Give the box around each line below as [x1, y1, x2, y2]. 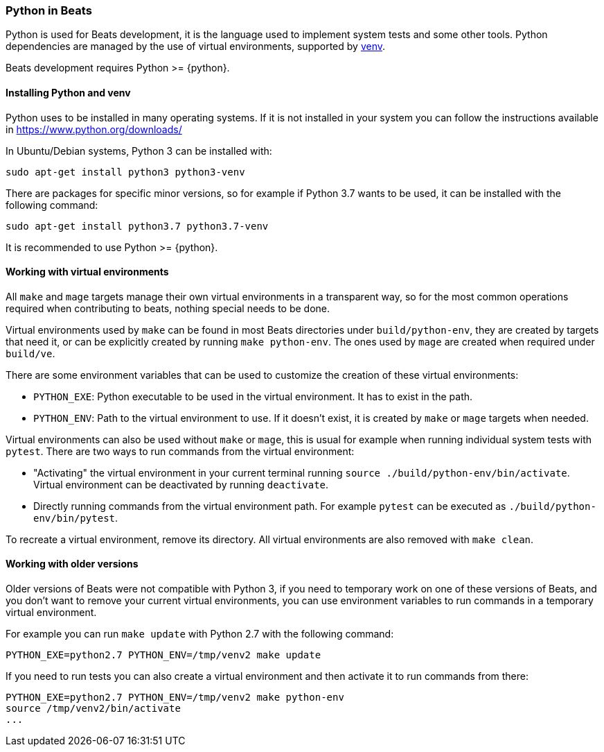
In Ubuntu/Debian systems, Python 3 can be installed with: [6, 144, 272, 157]
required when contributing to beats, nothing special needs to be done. [6, 302, 330, 314]
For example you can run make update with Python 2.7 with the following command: [6, 628, 394, 640]
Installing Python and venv [6, 86, 131, 99]
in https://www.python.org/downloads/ [6, 123, 182, 135]
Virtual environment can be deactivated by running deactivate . [33, 478, 329, 490]
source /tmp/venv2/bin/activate [6, 703, 181, 715]
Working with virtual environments [6, 266, 169, 278]
